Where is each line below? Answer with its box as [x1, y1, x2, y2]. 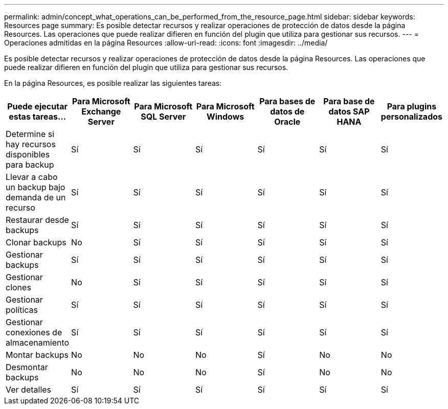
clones [6, 282, 31, 292]
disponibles [6, 149, 50, 160]
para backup [6, 160, 54, 170]
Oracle [274, 117, 301, 127]
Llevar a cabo [6, 172, 58, 182]
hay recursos [6, 139, 56, 149]
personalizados [380, 111, 442, 122]
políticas [6, 305, 38, 315]
